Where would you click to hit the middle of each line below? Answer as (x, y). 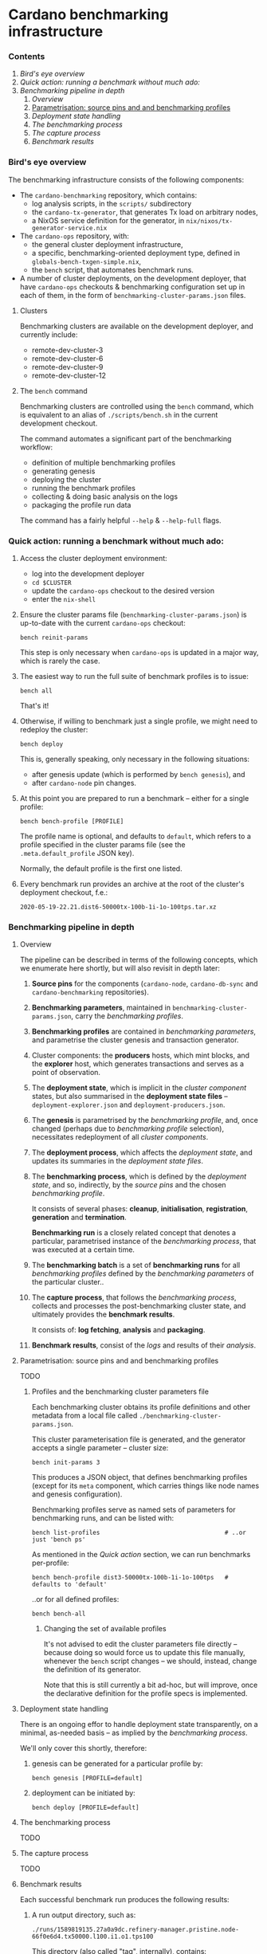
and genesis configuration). (77, 1494)
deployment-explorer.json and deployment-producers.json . (128, 1105)
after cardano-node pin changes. (84, 783)
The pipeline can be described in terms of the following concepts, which (139, 960)
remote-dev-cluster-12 (69, 375)
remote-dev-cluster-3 (67, 350)
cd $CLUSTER (51, 583)
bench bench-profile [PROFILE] (72, 822)
